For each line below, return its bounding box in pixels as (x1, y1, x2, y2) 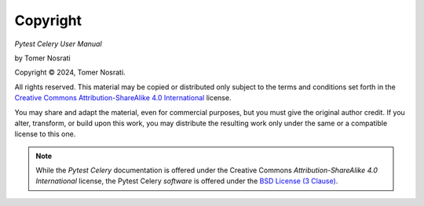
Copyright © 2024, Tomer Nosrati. (14, 67, 126, 78)
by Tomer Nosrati (14, 53, 71, 63)
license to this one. (14, 129, 76, 139)
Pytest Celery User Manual (14, 39, 102, 49)
